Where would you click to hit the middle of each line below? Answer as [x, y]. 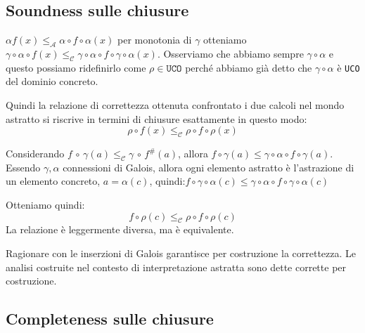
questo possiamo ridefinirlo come [76, 67]
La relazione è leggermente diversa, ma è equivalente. [120, 229]
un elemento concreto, [53, 181]
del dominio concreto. [52, 81]
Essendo [23, 167]
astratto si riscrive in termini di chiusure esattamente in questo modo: [156, 118]
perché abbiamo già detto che [249, 67]
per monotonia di [155, 40]
